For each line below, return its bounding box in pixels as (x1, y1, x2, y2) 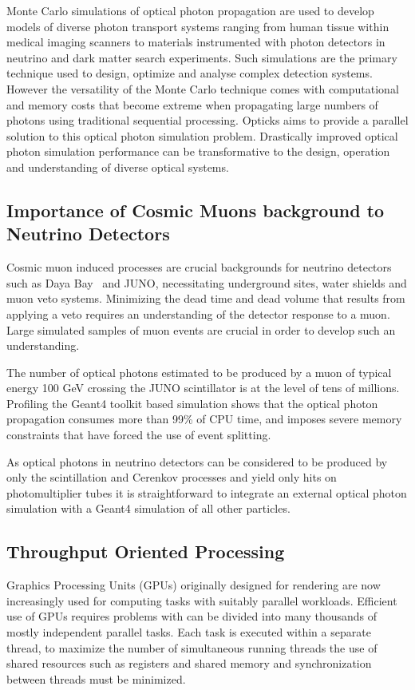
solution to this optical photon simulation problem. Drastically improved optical (6, 127, 398, 144)
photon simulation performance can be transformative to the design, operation (6, 143, 390, 160)
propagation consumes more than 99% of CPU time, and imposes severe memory (6, 410, 402, 427)
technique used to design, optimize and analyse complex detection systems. (6, 65, 373, 81)
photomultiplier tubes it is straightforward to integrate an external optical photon (6, 484, 407, 501)
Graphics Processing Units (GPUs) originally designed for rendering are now (6, 577, 381, 593)
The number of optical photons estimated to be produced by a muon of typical (6, 363, 392, 380)
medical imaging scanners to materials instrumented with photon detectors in (6, 34, 385, 50)
